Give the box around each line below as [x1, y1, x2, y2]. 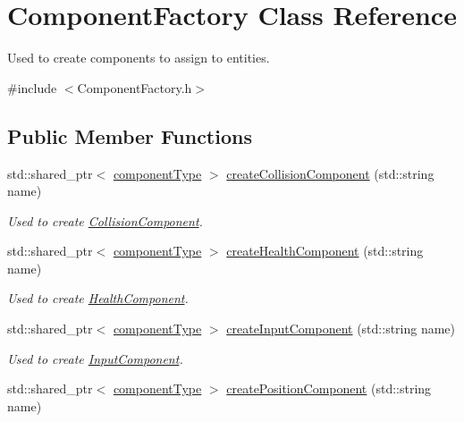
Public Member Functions [7, 122, 252, 149]
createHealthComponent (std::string [226, 241, 424, 260]
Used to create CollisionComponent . [7, 211, 203, 230]
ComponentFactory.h [77, 78, 192, 97]
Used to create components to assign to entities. [7, 48, 270, 67]
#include [7, 78, 57, 97]
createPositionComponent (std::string [226, 379, 432, 398]
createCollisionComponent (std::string [226, 164, 434, 182]
